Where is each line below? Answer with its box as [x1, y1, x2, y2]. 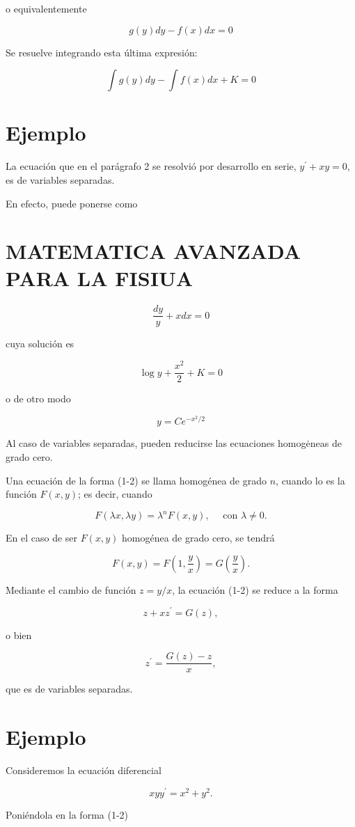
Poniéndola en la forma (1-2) [6, 807, 129, 821]
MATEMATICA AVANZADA [6, 237, 301, 265]
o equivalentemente [6, 1, 87, 15]
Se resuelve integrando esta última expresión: [6, 45, 198, 59]
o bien [6, 627, 32, 642]
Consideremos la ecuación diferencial [6, 762, 161, 777]
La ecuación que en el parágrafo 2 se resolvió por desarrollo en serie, [6, 159, 297, 173]
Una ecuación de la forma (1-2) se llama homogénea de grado [6, 473, 267, 487]
